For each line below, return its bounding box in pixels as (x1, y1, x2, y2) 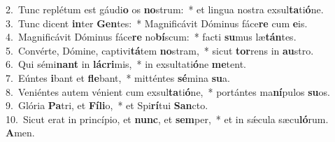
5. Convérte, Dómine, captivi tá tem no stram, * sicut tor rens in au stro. (6, 43, 314, 57)
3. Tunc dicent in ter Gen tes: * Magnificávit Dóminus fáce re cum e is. (6, 15, 308, 30)
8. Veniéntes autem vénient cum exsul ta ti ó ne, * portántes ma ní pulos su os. (6, 84, 330, 99)
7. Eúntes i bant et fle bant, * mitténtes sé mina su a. (6, 70, 230, 85)
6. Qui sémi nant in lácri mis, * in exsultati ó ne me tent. (6, 57, 247, 71)
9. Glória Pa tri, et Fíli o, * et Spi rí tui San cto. (6, 98, 208, 113)
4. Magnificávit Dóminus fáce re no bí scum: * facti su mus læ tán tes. (6, 29, 297, 44)
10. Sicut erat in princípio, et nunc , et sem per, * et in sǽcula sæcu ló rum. (6, 111, 329, 126)
